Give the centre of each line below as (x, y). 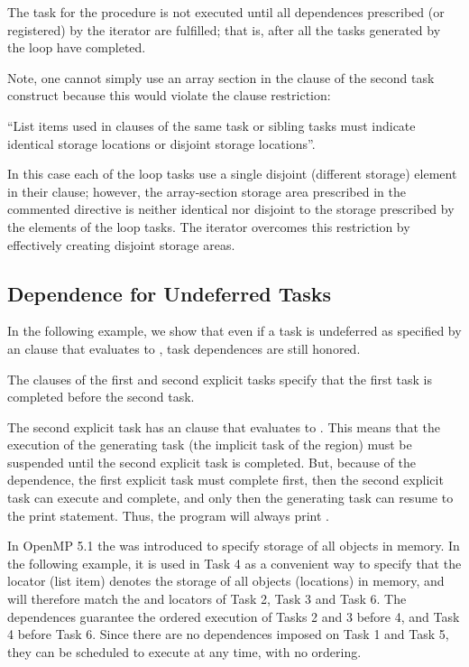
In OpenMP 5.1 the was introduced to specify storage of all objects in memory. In (234, 546)
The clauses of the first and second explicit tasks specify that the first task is (220, 379)
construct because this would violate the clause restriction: (169, 95)
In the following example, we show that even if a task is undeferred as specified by (234, 331)
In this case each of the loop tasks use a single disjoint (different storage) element (232, 174)
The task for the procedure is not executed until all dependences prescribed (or (226, 12)
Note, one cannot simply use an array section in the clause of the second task (221, 77)
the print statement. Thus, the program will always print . (168, 515)
